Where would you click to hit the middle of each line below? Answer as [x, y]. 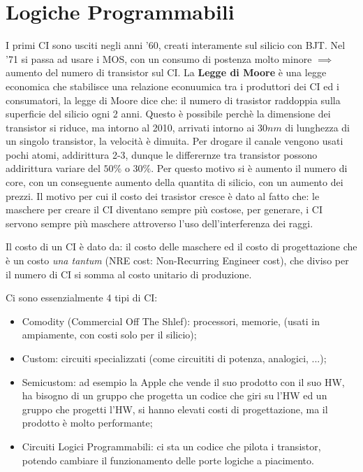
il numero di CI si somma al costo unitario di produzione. [129, 274]
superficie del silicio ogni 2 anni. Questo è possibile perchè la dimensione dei [168, 114]
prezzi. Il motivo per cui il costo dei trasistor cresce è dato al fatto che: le [163, 195]
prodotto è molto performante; [87, 423]
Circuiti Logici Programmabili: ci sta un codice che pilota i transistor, [171, 446]
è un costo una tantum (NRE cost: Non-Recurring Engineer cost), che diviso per [177, 260]
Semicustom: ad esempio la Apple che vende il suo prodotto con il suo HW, [183, 381]
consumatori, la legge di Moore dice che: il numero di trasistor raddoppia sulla [173, 100]
